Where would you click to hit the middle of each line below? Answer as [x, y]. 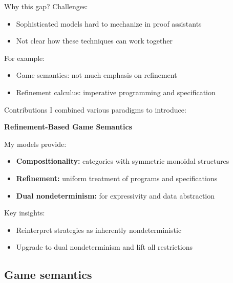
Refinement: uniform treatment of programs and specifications [117, 178]
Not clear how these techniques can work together [94, 41]
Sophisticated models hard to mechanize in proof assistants [109, 23]
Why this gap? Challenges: [46, 6]
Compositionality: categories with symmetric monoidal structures [123, 161]
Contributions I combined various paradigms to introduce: [95, 109]
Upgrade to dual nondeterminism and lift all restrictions [104, 247]
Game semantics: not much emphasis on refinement [97, 75]
